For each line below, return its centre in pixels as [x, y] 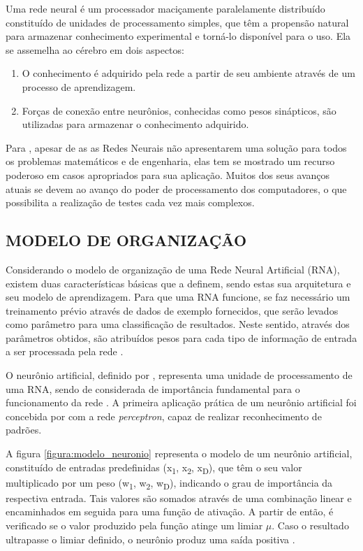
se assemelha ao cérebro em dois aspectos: [95, 49]
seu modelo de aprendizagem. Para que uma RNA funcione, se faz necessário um [178, 297]
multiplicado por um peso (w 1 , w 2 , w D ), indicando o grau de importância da [169, 483]
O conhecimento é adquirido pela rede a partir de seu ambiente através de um [188, 73]
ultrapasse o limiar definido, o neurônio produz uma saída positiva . [150, 539]
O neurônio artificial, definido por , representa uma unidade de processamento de [179, 375]
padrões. [24, 430]
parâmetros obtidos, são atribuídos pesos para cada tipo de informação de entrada [181, 337]
